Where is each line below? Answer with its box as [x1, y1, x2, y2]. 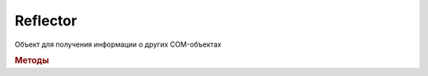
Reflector [14, 12, 78, 29]
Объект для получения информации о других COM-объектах [14, 40, 222, 49]
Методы [14, 55, 49, 66]
